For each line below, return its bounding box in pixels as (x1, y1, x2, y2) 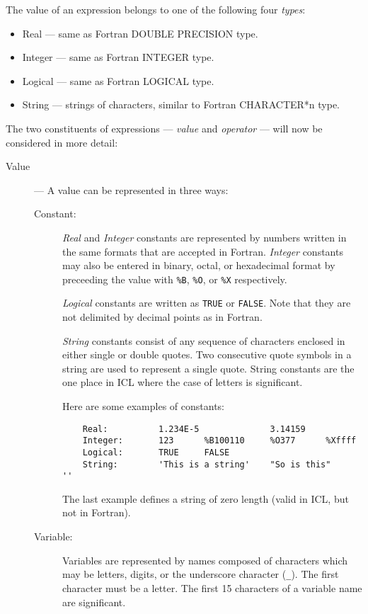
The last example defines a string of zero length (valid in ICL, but (62, 491, 349, 506)
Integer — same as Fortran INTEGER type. (22, 50, 214, 64)
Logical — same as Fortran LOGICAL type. (22, 73, 214, 88)
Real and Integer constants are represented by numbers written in (62, 229, 347, 244)
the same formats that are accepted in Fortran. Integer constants (62, 244, 343, 258)
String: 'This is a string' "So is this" (82, 459, 331, 470)
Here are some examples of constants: (62, 399, 224, 413)
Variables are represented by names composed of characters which (62, 552, 348, 567)
